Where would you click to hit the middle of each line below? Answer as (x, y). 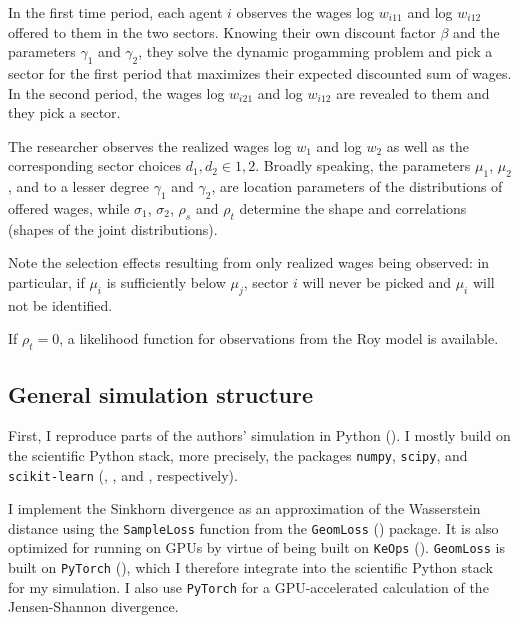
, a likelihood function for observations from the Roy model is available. (279, 338)
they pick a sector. (64, 112)
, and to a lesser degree (78, 186)
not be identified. (60, 304)
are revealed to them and (413, 92)
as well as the (427, 145)
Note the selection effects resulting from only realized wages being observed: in (249, 262)
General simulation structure (160, 393)
